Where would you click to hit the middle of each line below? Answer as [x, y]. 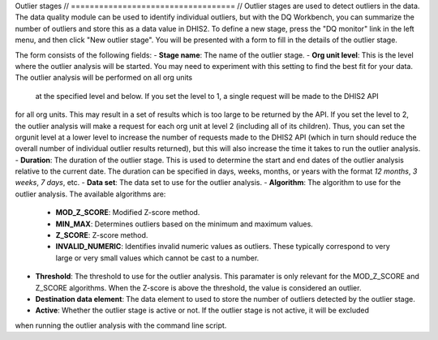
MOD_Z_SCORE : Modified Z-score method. [128, 213]
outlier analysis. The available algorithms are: [90, 194]
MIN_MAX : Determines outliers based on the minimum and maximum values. [185, 224]
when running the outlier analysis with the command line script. [121, 325]
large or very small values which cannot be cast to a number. [157, 258]
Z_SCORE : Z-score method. [102, 235]
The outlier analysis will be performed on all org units [104, 78]
